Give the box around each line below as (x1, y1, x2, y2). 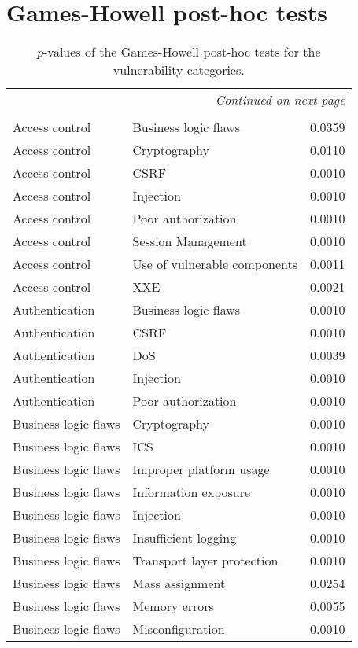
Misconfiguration (132, 620, 225, 639)
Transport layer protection (132, 551, 279, 570)
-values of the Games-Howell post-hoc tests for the (43, 42, 321, 61)
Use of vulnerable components (132, 255, 298, 274)
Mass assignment (132, 574, 226, 593)
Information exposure (132, 483, 251, 502)
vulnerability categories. (113, 61, 245, 79)
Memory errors (132, 597, 214, 616)
